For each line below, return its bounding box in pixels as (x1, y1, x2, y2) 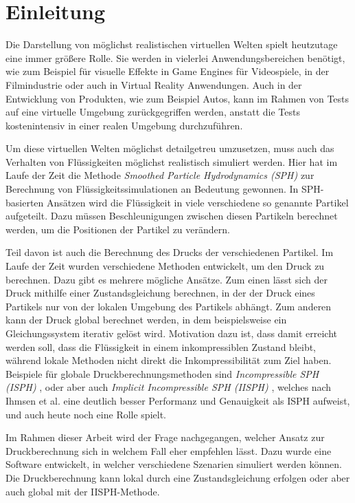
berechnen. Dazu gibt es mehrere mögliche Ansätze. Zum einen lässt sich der (5, 272, 328, 286)
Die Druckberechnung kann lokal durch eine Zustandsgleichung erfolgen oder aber (5, 470, 350, 484)
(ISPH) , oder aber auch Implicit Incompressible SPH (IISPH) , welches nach (5, 380, 332, 394)
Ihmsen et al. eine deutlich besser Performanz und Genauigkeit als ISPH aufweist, (5, 393, 350, 407)
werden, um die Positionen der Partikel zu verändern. (5, 222, 230, 236)
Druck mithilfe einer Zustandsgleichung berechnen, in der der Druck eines (5, 286, 315, 300)
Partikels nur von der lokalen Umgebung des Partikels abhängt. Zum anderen (5, 299, 332, 313)
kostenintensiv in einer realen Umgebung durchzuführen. (5, 118, 243, 132)
